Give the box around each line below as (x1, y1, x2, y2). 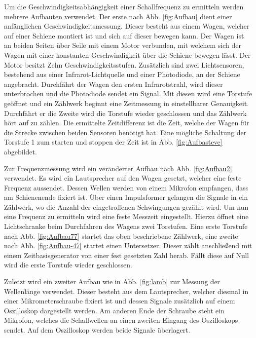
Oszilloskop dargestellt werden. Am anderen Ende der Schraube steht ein (4, 305, 224, 315)
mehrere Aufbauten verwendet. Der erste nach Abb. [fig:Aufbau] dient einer (4, 11, 232, 21)
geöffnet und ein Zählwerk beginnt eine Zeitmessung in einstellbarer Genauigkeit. (4, 98, 249, 108)
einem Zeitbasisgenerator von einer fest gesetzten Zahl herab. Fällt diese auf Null (4, 250, 249, 260)
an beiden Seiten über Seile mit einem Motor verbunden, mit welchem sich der (4, 40, 241, 50)
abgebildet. (4, 146, 37, 156)
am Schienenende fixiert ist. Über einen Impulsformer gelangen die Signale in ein (4, 192, 248, 202)
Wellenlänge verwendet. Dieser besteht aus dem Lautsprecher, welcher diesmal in (4, 286, 249, 296)
